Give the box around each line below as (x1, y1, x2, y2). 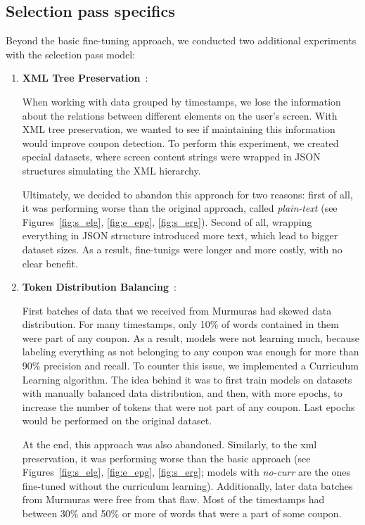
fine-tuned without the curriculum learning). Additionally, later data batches (22, 478, 353, 493)
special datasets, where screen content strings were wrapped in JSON (22, 149, 321, 164)
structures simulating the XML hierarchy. (22, 163, 201, 177)
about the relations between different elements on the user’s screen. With (22, 108, 338, 122)
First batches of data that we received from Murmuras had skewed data (22, 303, 332, 317)
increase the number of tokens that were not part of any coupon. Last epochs (22, 399, 355, 414)
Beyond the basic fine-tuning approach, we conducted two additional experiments (6, 33, 357, 48)
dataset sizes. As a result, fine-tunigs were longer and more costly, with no (22, 241, 342, 256)
